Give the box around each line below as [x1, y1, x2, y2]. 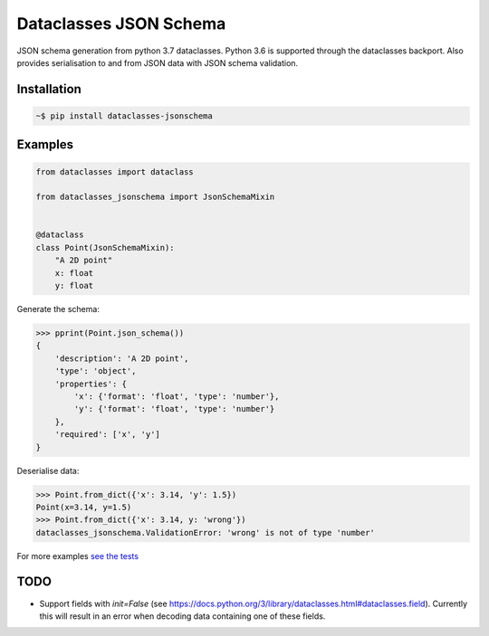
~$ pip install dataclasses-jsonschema [35, 110, 213, 121]
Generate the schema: [16, 304, 100, 315]
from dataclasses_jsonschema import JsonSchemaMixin [35, 192, 275, 203]
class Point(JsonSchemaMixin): [35, 242, 176, 252]
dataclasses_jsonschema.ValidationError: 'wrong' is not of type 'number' [35, 527, 376, 537]
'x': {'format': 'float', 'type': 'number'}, [73, 391, 280, 402]
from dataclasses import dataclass [35, 166, 194, 176]
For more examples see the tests [16, 550, 139, 561]
